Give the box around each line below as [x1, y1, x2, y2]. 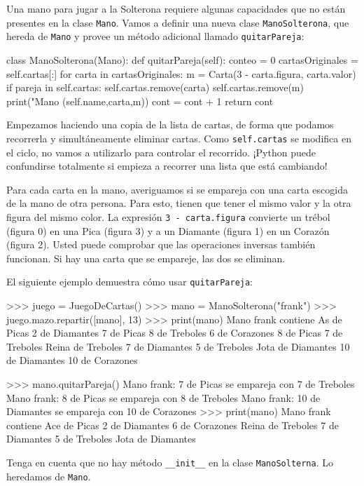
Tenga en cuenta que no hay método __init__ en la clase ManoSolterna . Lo [6, 454, 333, 469]
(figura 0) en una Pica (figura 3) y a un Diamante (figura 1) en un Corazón [6, 223, 330, 238]
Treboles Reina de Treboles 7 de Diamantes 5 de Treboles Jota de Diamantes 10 [6, 339, 350, 353]
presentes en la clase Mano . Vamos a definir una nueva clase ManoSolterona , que [6, 15, 349, 29]
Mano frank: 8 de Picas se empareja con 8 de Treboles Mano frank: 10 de [6, 390, 321, 405]
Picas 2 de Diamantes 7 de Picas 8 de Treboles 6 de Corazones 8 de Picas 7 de [6, 325, 343, 340]
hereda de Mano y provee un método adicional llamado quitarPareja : [6, 29, 304, 43]
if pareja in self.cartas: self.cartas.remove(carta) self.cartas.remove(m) [6, 80, 304, 95]
